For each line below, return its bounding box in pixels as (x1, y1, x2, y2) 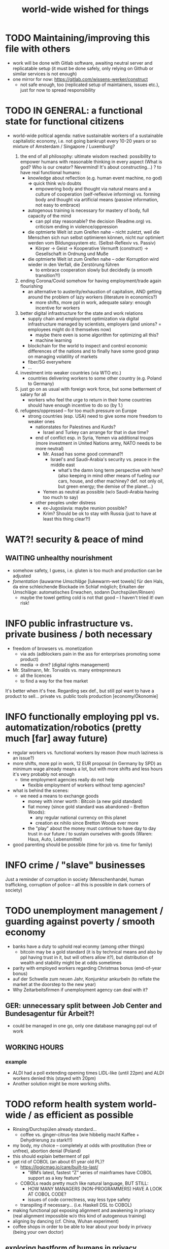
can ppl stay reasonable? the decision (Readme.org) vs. (35, 218, 152, 224)
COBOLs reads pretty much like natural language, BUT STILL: (20, 1180, 149, 1186)
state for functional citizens (5, 116, 124, 127)
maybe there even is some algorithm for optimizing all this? (35, 332, 159, 338)
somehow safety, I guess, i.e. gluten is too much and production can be (12, 567, 162, 574)
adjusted (12, 573, 31, 579)
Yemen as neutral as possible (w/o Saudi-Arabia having (43, 488, 159, 495)
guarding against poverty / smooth (5, 915, 155, 927)
